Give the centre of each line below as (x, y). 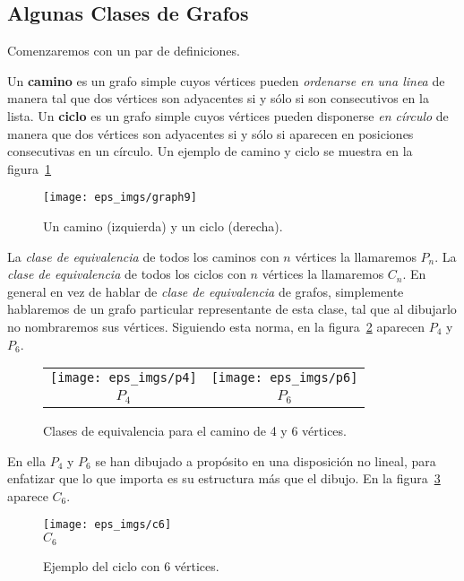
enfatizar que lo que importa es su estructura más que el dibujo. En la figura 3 (224, 478)
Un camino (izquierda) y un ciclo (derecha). (163, 226)
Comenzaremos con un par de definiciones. (124, 51)
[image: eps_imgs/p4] (124, 378)
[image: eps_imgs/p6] (284, 378)
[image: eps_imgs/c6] (107, 525)
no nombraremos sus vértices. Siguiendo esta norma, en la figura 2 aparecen (216, 326)
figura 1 (30, 168)
